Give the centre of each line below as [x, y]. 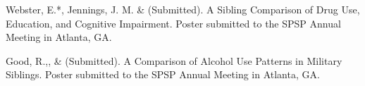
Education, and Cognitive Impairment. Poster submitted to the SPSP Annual [173, 23]
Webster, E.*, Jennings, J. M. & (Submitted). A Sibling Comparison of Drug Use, [183, 9]
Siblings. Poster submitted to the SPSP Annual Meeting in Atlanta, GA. [163, 74]
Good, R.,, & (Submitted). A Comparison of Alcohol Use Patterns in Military [174, 60]
